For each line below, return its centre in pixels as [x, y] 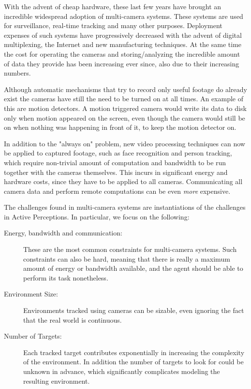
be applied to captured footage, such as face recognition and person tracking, [118, 153]
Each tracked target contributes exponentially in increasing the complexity [134, 352]
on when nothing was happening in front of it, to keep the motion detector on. [120, 127]
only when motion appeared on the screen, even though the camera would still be [125, 117]
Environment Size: [31, 294]
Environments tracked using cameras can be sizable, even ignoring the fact [134, 310]
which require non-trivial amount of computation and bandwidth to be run [115, 162]
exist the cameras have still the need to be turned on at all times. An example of [124, 99]
